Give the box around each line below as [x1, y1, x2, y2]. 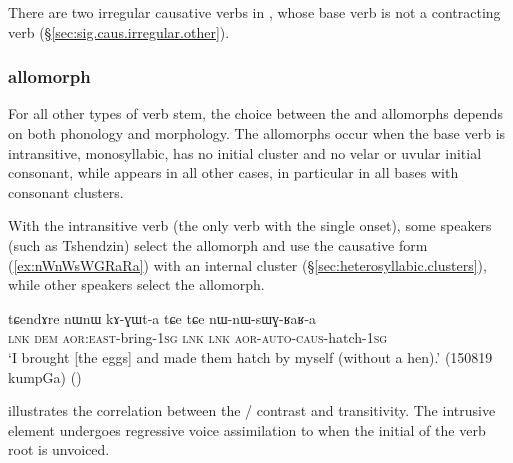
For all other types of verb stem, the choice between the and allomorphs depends [8, 103, 503, 124]
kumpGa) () [8, 366, 82, 387]
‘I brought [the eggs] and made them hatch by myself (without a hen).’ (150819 [8, 346, 493, 367]
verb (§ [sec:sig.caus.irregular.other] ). [8, 21, 230, 42]
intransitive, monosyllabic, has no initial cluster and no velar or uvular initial [8, 142, 482, 163]
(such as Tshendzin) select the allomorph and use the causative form [8, 234, 428, 255]
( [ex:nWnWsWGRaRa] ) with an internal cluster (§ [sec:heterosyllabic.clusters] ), [8, 254, 487, 275]
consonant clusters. [8, 181, 124, 202]
